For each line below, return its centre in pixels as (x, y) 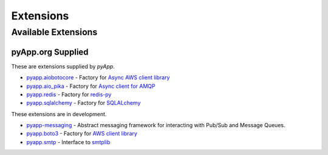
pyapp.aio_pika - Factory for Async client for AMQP (91, 86)
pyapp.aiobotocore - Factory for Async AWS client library (98, 77)
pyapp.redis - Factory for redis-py (69, 94)
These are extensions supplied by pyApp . (63, 66)
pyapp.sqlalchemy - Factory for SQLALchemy (84, 103)
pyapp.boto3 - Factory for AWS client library (82, 134)
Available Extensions (54, 32)
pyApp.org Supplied (50, 52)
